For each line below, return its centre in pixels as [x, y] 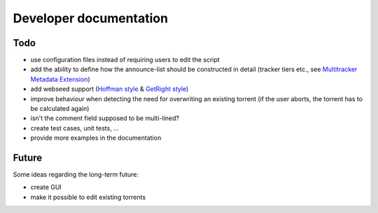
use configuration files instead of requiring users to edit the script [125, 60]
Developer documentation [90, 18]
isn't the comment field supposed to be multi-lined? [105, 118]
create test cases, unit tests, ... [75, 128]
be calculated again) [60, 109]
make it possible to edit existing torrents [88, 197]
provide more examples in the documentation [96, 138]
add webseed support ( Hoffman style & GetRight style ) [110, 89]
